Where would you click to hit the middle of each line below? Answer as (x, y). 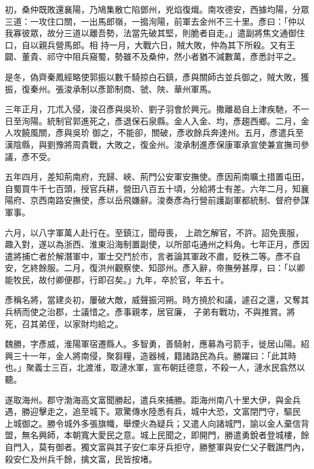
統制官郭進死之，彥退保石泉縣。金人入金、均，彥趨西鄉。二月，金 (178, 120)
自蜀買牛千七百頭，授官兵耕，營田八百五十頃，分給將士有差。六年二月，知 (153, 188)
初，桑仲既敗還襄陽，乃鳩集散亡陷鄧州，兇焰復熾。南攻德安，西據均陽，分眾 (157, 9)
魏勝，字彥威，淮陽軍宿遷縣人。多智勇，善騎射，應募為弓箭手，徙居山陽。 (153, 344)
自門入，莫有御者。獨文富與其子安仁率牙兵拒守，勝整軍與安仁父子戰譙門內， (157, 447)
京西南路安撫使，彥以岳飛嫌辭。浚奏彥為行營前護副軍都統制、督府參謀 (169, 200)
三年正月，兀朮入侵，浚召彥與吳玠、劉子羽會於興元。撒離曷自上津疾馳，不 (153, 109)
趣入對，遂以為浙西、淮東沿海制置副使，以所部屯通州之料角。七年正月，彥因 (157, 244)
